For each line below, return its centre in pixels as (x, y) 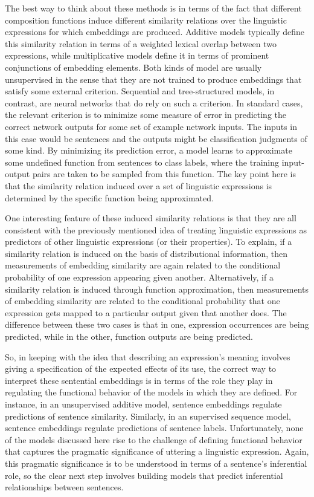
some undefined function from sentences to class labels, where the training (142, 162)
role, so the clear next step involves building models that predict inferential (144, 475)
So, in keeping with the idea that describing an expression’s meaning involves (148, 356)
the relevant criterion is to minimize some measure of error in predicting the (146, 115)
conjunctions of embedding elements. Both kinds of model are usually (133, 67)
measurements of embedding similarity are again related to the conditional (143, 265)
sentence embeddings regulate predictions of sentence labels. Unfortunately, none (154, 428)
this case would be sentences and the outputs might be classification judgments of (156, 138)
